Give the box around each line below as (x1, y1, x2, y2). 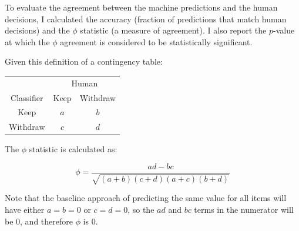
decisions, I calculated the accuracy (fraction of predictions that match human (5, 12, 287, 25)
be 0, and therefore (5, 215, 73, 227)
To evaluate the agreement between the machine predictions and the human (5, 1, 278, 13)
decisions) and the (5, 24, 70, 36)
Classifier (11, 91, 43, 103)
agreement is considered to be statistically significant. (60, 35, 253, 48)
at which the (5, 35, 50, 48)
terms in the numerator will (194, 203, 294, 215)
